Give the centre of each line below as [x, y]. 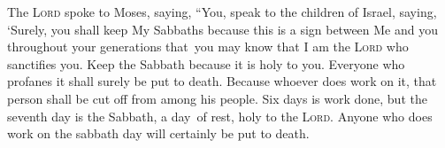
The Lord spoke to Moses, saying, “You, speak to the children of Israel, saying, [222, 12]
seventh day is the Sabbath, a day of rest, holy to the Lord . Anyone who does [220, 116]
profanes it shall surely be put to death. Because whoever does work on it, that [222, 81]
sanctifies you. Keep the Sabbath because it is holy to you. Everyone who [206, 63]
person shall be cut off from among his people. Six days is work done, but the [217, 98]
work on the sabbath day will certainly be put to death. [158, 133]
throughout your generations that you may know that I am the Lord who [208, 47]
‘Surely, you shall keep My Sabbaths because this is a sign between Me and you [223, 29]
